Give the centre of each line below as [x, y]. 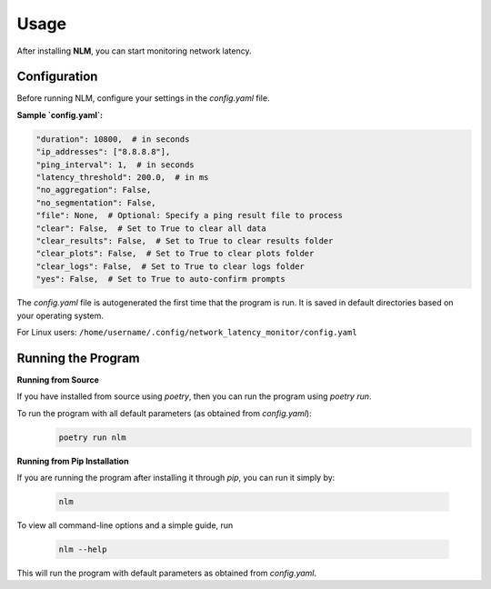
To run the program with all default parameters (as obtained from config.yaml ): [165, 413]
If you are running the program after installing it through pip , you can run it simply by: [176, 477]
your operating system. [60, 315]
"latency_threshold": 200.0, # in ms [122, 177]
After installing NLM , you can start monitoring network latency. [134, 51]
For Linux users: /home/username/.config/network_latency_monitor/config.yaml [187, 332]
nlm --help [83, 549]
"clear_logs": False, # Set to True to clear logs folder [170, 266]
